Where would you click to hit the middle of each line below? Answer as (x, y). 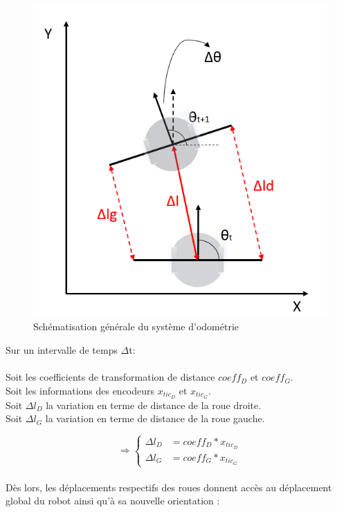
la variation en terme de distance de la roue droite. (154, 405)
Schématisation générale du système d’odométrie (136, 326)
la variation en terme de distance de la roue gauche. (155, 418)
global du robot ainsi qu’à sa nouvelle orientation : (113, 501)
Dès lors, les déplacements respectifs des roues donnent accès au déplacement (169, 487)
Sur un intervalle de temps (62, 349)
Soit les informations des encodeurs (80, 390)
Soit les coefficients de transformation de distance (110, 377)
